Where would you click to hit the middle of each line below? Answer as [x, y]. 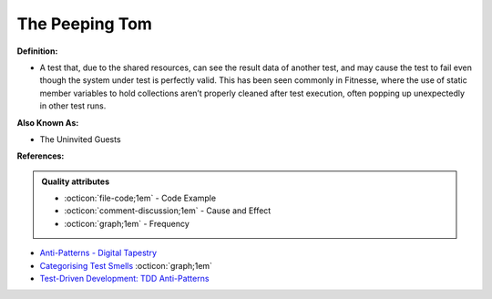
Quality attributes [75, 181]
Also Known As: [48, 122]
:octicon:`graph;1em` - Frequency [127, 223]
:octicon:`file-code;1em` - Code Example [140, 198]
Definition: [37, 51]
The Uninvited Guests [81, 139]
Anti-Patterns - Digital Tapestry [98, 253]
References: [41, 156]
